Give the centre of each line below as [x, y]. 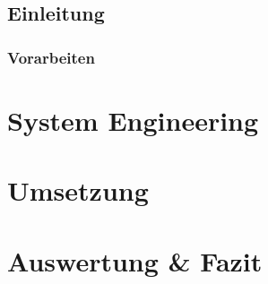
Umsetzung [78, 190]
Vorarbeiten [51, 57]
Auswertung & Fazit [135, 260]
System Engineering [133, 120]
